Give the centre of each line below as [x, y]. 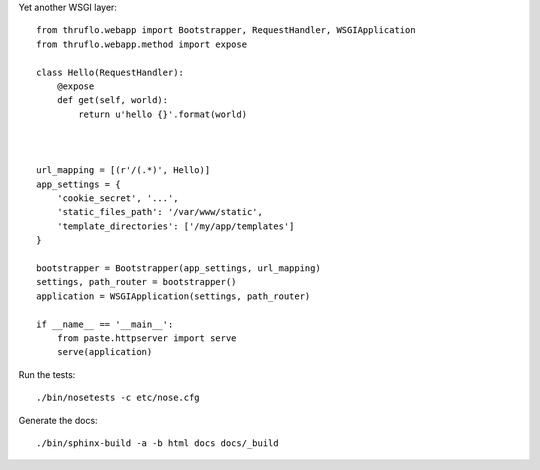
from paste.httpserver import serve [146, 338]
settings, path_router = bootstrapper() [136, 282]
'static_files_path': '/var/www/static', [160, 212]
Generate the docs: [58, 420]
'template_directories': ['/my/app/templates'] [175, 226]
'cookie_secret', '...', [117, 198]
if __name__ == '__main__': [105, 324]
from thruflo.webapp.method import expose [142, 44]
